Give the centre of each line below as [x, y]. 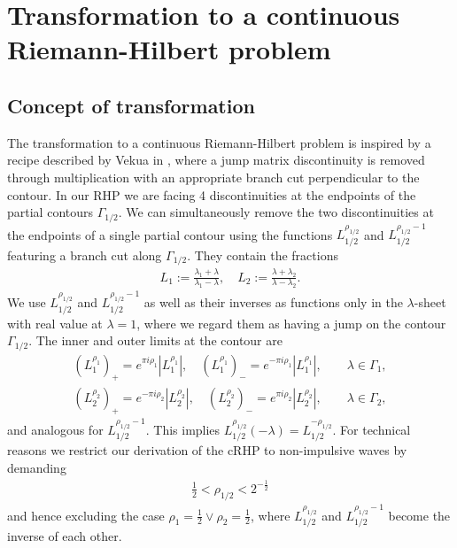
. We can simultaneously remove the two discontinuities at [276, 212]
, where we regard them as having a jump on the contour [291, 323]
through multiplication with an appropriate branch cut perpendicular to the [213, 177]
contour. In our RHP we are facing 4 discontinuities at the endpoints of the [212, 194]
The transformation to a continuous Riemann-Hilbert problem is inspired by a [219, 142]
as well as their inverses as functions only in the [273, 302]
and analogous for [55, 429]
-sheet [430, 302]
